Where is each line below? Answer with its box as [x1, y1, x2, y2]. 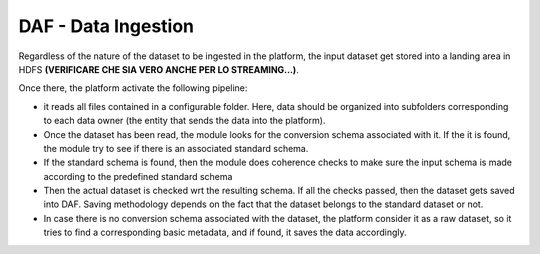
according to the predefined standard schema [43, 170, 233, 182]
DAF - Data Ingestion [18, 15, 195, 37]
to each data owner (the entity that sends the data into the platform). [43, 115, 326, 127]
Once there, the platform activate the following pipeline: [18, 82, 248, 94]
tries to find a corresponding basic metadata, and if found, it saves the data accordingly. [43, 226, 407, 239]
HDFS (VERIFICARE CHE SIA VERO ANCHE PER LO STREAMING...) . [18, 63, 299, 75]
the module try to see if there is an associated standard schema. [43, 142, 309, 154]
